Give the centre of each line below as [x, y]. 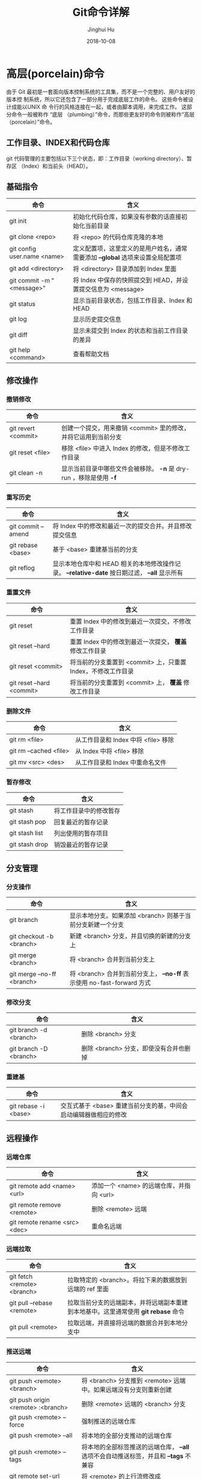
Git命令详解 [101, 12]
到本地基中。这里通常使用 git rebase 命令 [126, 1312]
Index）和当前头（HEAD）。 [57, 166]
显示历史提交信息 [97, 319]
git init [18, 221]
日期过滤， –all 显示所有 [149, 573]
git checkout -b [32, 936]
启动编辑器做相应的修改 [94, 1115]
